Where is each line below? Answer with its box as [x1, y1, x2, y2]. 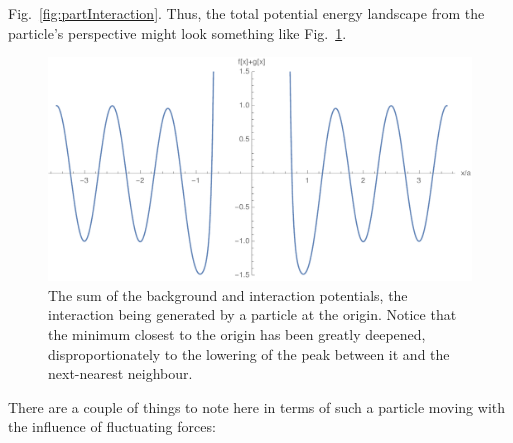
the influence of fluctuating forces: [8, 416, 216, 437]
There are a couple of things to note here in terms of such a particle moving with [8, 396, 505, 417]
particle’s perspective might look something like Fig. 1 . [8, 22, 347, 43]
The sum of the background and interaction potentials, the [48, 284, 408, 305]
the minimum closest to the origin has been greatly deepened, [48, 323, 426, 344]
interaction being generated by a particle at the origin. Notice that [48, 304, 457, 325]
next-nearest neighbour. [48, 363, 193, 384]
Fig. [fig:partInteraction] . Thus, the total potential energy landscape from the [8, 3, 485, 23]
